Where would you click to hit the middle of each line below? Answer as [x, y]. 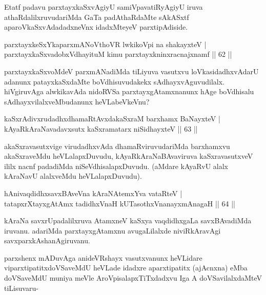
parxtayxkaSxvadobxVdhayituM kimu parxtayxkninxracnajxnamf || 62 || [118, 54]
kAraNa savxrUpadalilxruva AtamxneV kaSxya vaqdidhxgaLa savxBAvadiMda [128, 220]
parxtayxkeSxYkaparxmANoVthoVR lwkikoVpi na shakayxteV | [105, 44]
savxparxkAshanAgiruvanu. [47, 240]
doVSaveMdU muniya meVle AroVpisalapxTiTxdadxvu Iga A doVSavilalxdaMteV [133, 278]
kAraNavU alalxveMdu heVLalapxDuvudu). [73, 176]
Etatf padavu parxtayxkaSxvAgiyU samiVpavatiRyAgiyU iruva [104, 7]
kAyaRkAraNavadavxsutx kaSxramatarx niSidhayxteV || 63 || [101, 128]
